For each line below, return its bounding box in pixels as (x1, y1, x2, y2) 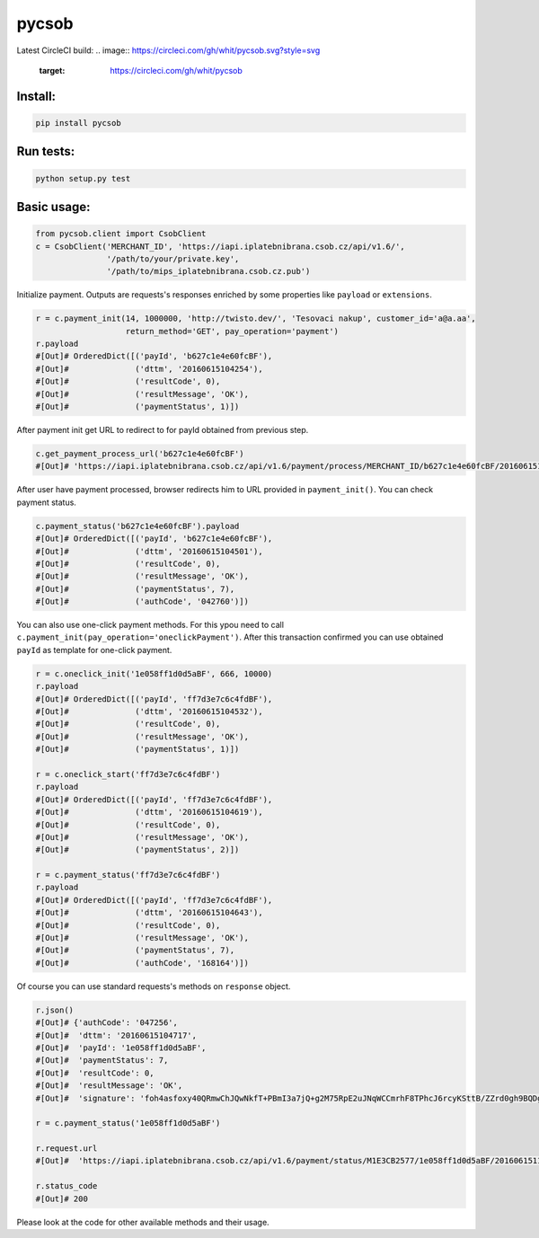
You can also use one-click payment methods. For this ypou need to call (16, 620, 285, 631)
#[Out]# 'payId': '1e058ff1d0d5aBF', (35, 1042, 207, 1053)
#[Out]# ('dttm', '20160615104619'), (35, 807, 264, 818)
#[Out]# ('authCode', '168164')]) (35, 958, 249, 968)
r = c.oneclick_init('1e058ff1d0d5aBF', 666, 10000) (35, 668, 273, 678)
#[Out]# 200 (35, 1193, 89, 1204)
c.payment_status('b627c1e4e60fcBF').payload (35, 521, 240, 531)
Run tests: (16, 144, 75, 159)
